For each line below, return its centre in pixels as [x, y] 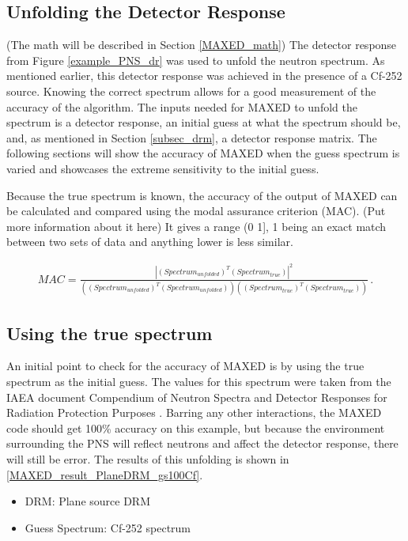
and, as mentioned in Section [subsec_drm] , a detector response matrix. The [192, 137]
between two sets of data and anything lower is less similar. [150, 242]
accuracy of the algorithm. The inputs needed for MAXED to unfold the [182, 106]
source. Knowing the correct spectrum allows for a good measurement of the [191, 91]
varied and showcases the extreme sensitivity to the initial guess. [163, 168]
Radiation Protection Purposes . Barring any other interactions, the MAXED [194, 412]
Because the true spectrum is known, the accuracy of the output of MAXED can [202, 195]
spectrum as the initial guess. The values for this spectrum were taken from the [199, 381]
